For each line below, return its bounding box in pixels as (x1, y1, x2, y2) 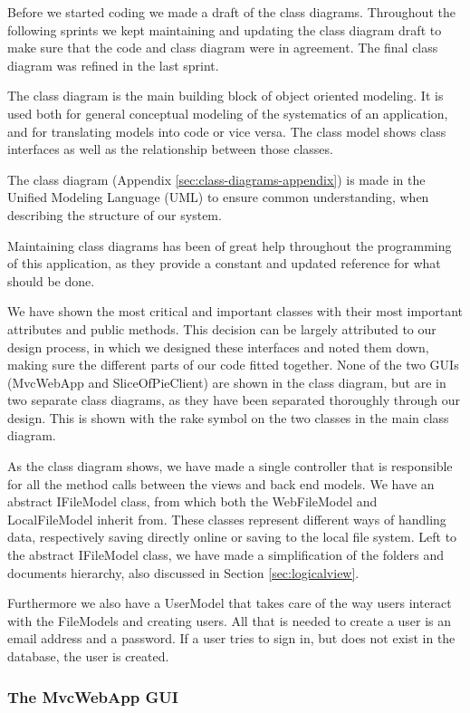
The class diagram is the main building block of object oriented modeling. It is (7, 86, 444, 105)
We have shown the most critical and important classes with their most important (7, 302, 464, 321)
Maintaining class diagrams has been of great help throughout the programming (7, 236, 452, 255)
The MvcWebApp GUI (7, 685, 178, 708)
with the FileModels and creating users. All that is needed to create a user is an (7, 611, 451, 630)
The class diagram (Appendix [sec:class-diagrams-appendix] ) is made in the (7, 169, 426, 188)
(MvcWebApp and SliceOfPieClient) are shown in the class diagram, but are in (7, 372, 446, 391)
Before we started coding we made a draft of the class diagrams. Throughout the (7, 3, 456, 21)
